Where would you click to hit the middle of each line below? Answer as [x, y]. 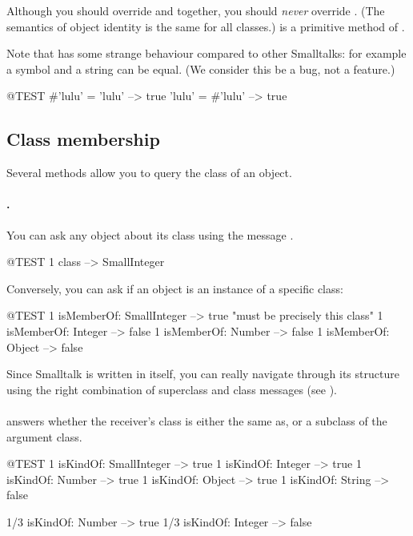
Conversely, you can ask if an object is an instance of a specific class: [175, 288]
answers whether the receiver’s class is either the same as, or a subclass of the [197, 420]
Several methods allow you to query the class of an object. [149, 173]
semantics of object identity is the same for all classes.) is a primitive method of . [206, 26]
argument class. [44, 436]
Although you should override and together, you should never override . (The [196, 10]
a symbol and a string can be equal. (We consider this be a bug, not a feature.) [201, 69]
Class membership [83, 139]
